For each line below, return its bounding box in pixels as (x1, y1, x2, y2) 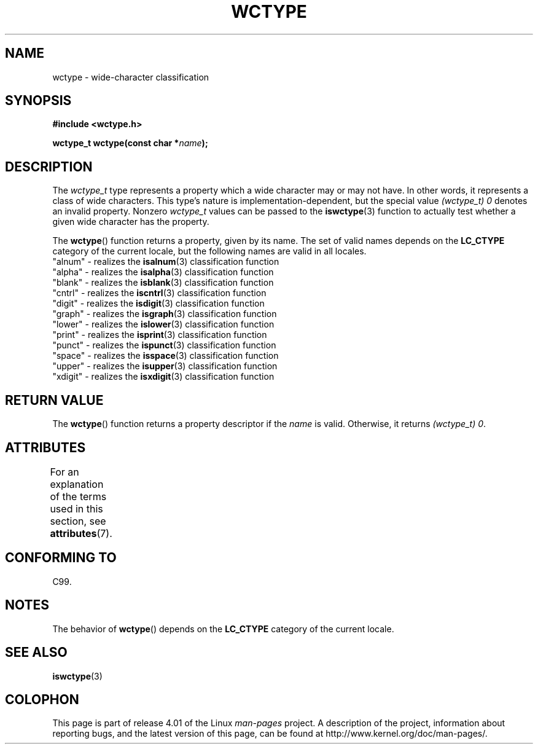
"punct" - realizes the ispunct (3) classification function (52, 340, 276, 351)
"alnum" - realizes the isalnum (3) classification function (52, 256, 279, 267)
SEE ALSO (5, 645, 68, 661)
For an (50, 465, 79, 478)
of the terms (50, 490, 107, 503)
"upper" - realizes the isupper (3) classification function (52, 361, 278, 372)
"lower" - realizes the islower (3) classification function (52, 319, 275, 330)
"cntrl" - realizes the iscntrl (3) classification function (52, 288, 267, 299)
